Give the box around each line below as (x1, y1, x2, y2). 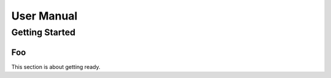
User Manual (11, 9, 78, 23)
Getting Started (11, 27, 76, 38)
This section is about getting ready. (11, 63, 101, 70)
